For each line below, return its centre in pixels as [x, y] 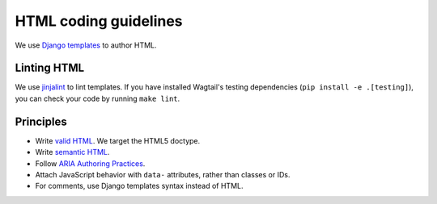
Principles [41, 121]
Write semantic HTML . [72, 152]
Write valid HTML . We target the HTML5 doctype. [118, 140]
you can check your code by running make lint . [98, 98]
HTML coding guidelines [99, 21]
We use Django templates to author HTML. [86, 45]
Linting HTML [50, 68]
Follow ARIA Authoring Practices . [90, 163]
